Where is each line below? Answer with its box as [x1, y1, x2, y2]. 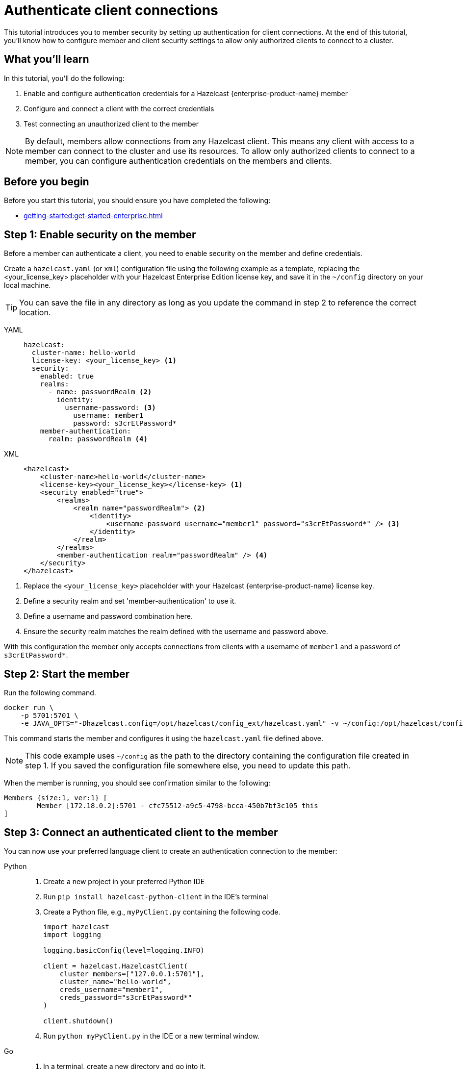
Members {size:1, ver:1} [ [4, 794, 107, 802]
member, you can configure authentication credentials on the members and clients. [25, 155, 332, 166]
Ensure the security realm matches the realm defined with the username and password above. [24, 627, 328, 636]
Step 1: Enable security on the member [4, 228, 196, 241]
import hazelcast [43, 922, 109, 931]
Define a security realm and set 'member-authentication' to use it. [24, 597, 236, 606]
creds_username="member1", [59, 985, 163, 993]
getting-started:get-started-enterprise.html [24, 211, 163, 220]
